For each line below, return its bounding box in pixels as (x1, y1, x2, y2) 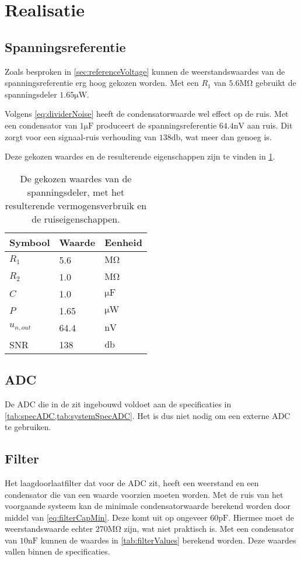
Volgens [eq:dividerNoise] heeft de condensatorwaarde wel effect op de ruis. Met (5, 108, 289, 120)
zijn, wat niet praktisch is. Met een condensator (124, 522, 294, 535)
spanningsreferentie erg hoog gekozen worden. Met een (5, 77, 199, 89)
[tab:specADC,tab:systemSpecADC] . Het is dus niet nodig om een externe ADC (5, 409, 290, 421)
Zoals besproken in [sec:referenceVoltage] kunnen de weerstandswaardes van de (5, 65, 285, 77)
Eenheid (104, 235, 142, 249)
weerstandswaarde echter (5, 522, 93, 535)
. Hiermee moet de (228, 511, 294, 523)
